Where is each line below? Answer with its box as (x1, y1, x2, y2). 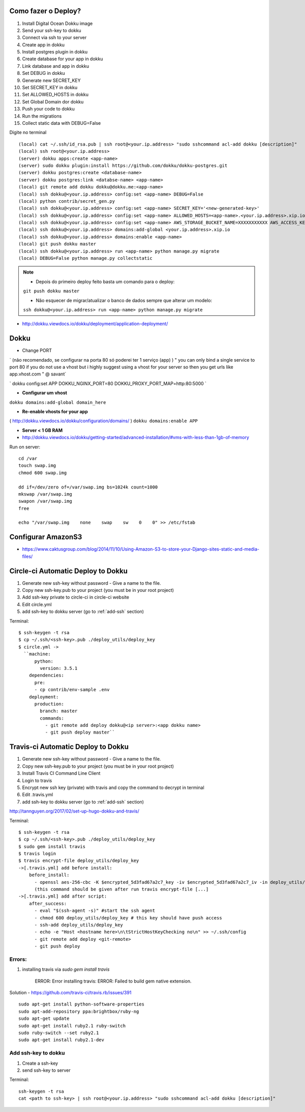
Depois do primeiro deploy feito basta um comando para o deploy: (36, 278, 175, 285)
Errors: (9, 956, 27, 963)
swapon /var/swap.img (18, 498, 72, 504)
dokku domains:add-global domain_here (9, 399, 106, 405)
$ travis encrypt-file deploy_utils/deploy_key (18, 858, 139, 863)
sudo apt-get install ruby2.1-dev (18, 1037, 104, 1043)
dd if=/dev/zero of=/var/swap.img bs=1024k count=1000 (18, 484, 158, 490)
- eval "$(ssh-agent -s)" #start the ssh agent (34, 908, 155, 914)
